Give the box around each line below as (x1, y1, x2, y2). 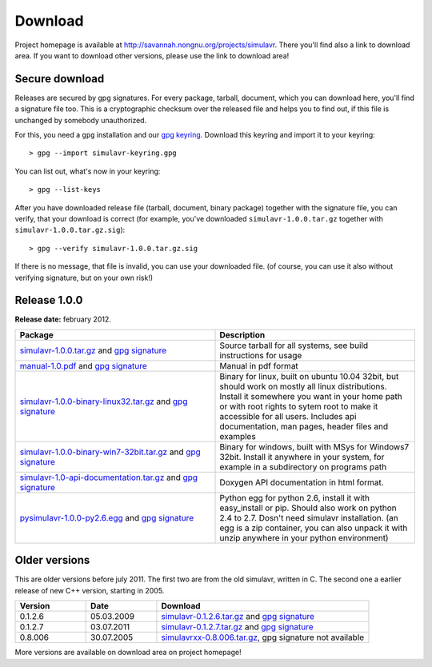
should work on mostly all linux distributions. (219, 381, 387, 392)
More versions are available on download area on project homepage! (14, 648, 242, 657)
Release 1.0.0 (14, 294, 83, 307)
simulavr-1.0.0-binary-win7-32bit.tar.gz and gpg (19, 446, 202, 457)
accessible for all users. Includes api (219, 410, 357, 421)
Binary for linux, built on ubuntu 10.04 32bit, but (219, 370, 399, 381)
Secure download (14, 72, 105, 86)
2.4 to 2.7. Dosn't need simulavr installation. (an (219, 512, 399, 523)
